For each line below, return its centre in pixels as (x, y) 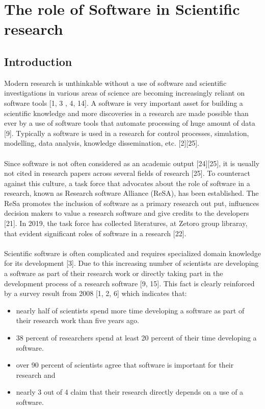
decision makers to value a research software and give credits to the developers (127, 213)
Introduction (38, 61)
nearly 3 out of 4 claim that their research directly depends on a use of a (130, 392)
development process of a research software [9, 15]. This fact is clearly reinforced (129, 283)
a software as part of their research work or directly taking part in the (114, 273)
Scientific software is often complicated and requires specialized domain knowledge (133, 253)
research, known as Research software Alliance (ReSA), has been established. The (131, 193)
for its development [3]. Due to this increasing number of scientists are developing (131, 263)
